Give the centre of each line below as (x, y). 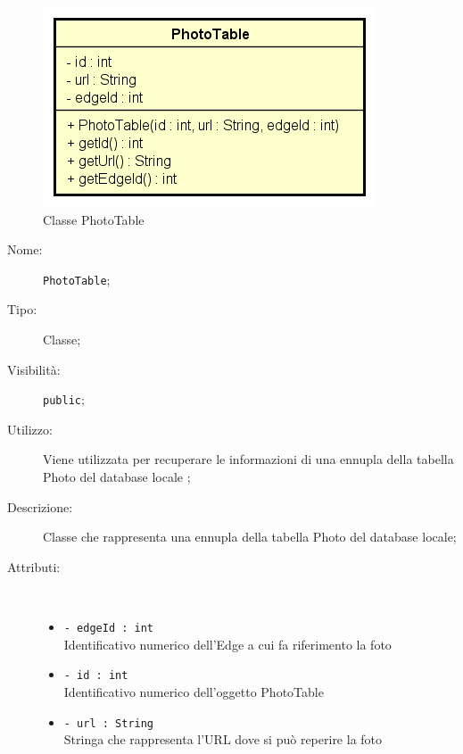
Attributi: (34, 566)
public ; (64, 399)
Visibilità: (34, 369)
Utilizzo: (30, 429)
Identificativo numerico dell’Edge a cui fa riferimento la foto (227, 644)
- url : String (109, 723)
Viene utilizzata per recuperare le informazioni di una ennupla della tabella (248, 459)
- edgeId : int (109, 629)
